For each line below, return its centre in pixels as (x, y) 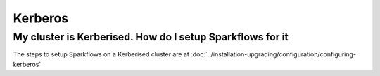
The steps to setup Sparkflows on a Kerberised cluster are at (101, 54)
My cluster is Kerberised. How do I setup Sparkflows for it (151, 37)
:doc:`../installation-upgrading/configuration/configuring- (273, 54)
